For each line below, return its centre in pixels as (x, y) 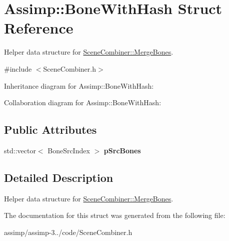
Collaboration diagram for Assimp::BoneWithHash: (83, 102)
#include (18, 68)
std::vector (20, 150)
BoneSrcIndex (69, 150)
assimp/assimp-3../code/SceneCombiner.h (68, 232)
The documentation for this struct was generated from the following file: (115, 215)
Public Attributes (50, 130)
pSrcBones (122, 150)
